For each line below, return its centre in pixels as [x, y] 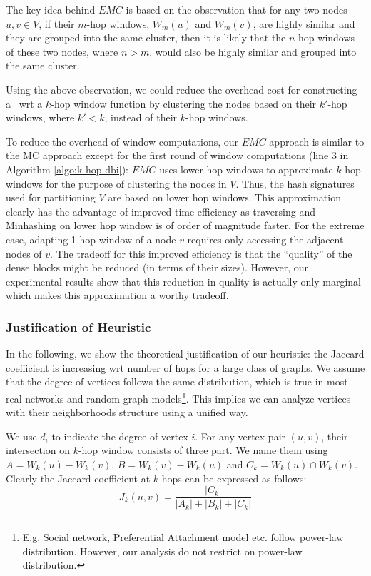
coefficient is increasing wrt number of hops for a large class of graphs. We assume [185, 367]
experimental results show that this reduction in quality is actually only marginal [183, 281]
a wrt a [24, 103]
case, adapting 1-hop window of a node [91, 239]
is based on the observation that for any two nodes [237, 9]
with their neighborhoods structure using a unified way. [127, 412]
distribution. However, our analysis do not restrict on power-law [162, 551]
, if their [57, 23]
